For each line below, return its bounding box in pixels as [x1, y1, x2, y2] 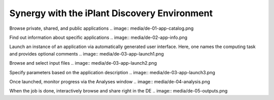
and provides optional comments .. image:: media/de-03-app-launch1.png [9, 51, 164, 57]
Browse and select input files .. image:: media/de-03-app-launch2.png [9, 60, 157, 66]
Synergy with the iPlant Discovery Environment [9, 8, 213, 19]
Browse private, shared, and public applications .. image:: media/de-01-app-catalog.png [9, 25, 194, 31]
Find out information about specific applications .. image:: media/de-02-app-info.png [9, 34, 188, 40]
